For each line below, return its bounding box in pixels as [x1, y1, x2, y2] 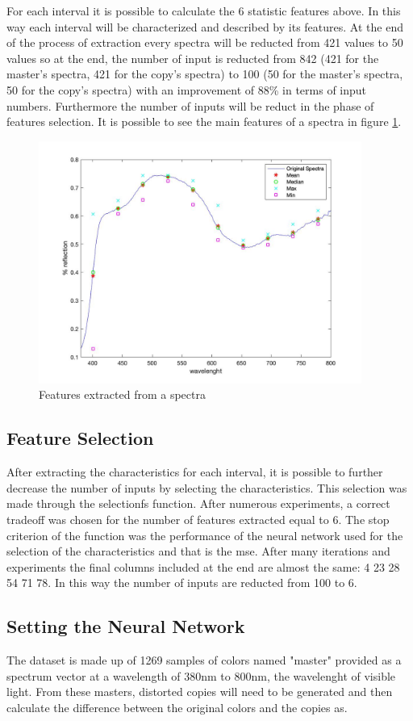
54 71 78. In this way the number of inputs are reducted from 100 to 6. [6, 574, 357, 591]
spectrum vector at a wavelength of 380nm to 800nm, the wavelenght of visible [6, 667, 396, 684]
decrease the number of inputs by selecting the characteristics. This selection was [6, 479, 407, 496]
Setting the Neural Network [6, 614, 245, 639]
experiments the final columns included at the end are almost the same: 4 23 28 [6, 558, 400, 575]
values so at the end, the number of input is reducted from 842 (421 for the [6, 49, 379, 66]
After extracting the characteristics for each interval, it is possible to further [6, 463, 383, 480]
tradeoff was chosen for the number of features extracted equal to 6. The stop [6, 510, 390, 527]
